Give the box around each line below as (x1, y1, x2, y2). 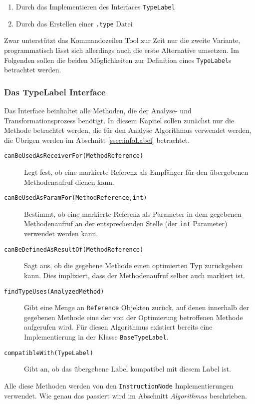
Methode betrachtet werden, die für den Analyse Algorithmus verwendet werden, (4, 125, 252, 135)
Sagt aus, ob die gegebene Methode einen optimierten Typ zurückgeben (24, 260, 243, 271)
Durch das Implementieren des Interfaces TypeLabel (15, 1, 175, 11)
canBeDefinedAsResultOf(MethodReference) (4, 246, 144, 253)
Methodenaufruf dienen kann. (24, 176, 114, 187)
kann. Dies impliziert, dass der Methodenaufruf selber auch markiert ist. (24, 270, 246, 280)
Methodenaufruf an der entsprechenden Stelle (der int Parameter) (24, 218, 228, 229)
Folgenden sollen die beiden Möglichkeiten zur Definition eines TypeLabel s (4, 54, 232, 65)
